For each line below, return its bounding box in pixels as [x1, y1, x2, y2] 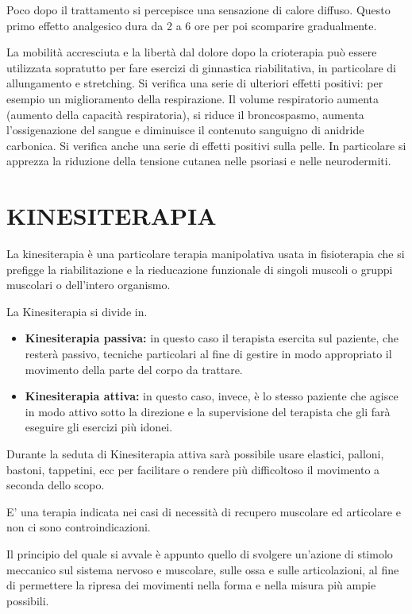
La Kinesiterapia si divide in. [6, 303, 148, 319]
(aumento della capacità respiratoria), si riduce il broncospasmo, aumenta [6, 106, 364, 122]
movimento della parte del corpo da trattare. [25, 361, 243, 377]
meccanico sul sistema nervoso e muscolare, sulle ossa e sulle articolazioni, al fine [6, 561, 399, 577]
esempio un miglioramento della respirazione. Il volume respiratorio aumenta [6, 90, 379, 106]
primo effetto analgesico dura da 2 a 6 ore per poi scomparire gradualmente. [6, 17, 377, 33]
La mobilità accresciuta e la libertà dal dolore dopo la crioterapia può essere [6, 44, 377, 60]
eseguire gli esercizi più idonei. [25, 419, 173, 435]
